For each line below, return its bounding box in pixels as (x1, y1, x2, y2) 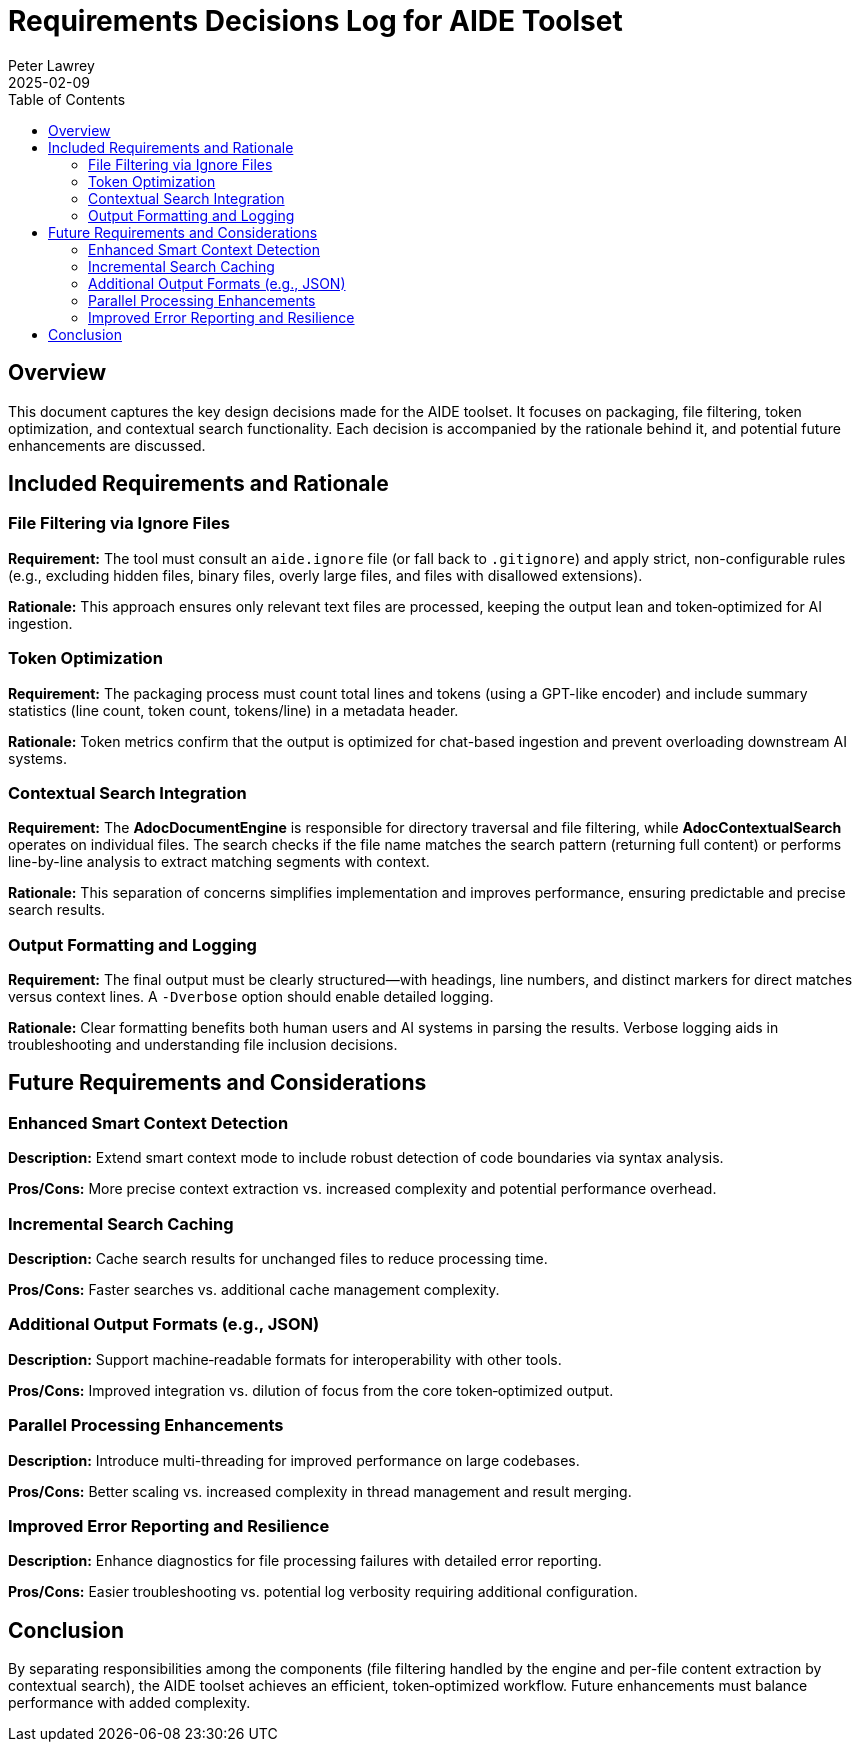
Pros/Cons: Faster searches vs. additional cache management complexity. (8, 1281, 500, 1299)
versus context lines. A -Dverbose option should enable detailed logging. (8, 988, 494, 1006)
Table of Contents (8, 90, 126, 108)
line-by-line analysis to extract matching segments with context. (8, 853, 430, 871)
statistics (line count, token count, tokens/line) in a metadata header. (8, 701, 459, 719)
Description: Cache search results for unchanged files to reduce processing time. (8, 1250, 548, 1268)
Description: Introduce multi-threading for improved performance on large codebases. (8, 1451, 580, 1469)
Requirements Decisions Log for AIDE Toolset (8, 4, 623, 38)
